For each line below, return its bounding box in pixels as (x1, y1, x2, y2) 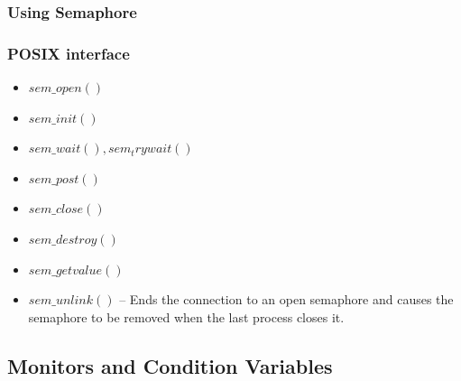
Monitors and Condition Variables (7, 351, 333, 379)
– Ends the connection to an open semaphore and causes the (119, 290, 454, 309)
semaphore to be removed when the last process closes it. (28, 307, 345, 326)
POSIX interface (7, 42, 130, 64)
